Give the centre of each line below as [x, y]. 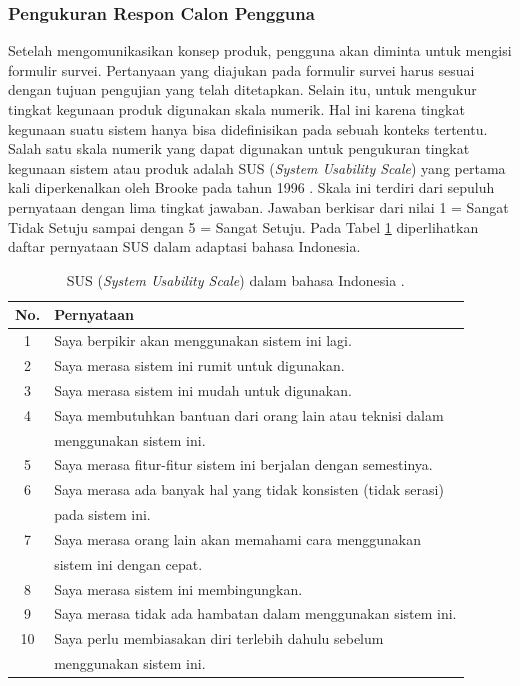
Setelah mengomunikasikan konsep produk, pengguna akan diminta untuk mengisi [260, 50]
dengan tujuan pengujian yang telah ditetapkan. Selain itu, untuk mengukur [242, 89]
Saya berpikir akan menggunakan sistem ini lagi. [203, 340]
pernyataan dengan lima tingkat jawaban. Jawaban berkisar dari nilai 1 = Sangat [258, 206]
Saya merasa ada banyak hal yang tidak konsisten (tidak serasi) [249, 489]
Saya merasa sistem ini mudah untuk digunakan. [203, 389]
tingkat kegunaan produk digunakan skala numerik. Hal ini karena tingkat [236, 109]
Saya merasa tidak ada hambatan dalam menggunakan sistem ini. [255, 613]
